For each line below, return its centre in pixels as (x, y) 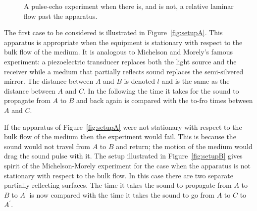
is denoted (139, 81)
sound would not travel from (47, 146)
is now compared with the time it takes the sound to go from (122, 194)
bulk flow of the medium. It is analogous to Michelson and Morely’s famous (119, 52)
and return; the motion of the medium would (184, 146)
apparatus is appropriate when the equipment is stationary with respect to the (123, 42)
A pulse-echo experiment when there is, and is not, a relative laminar (129, 6)
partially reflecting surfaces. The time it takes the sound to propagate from (118, 185)
